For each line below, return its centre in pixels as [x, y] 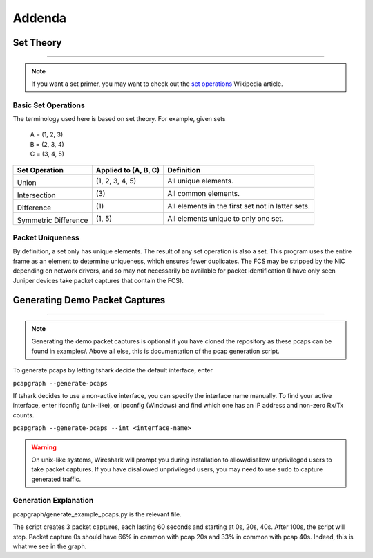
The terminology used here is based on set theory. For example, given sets [119, 119]
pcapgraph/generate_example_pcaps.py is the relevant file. [97, 514]
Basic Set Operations [49, 105]
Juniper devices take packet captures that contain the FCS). [98, 280]
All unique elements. [200, 181]
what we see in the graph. [50, 546]
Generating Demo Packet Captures [89, 300]
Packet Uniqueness [46, 237]
